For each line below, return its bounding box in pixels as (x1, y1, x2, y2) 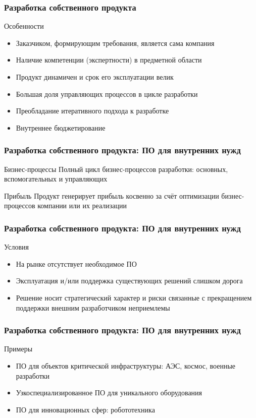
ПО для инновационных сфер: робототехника (16, 404, 155, 414)
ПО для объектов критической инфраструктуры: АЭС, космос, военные (16, 360, 236, 371)
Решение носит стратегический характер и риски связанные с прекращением (16, 292, 252, 303)
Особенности (4, 21, 44, 31)
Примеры (4, 343, 33, 354)
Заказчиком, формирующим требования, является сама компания (16, 37, 215, 48)
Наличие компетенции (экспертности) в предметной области (16, 54, 202, 65)
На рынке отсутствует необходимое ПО (16, 258, 137, 269)
